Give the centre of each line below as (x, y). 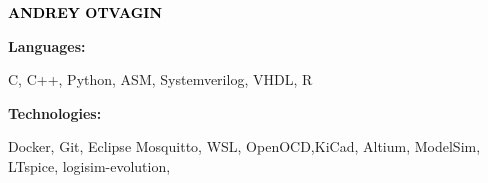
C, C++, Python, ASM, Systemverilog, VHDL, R (160, 79)
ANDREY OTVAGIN (85, 12)
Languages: (47, 45)
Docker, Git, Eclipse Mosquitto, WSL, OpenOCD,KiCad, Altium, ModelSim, (244, 146)
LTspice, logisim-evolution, (89, 165)
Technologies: (55, 112)
